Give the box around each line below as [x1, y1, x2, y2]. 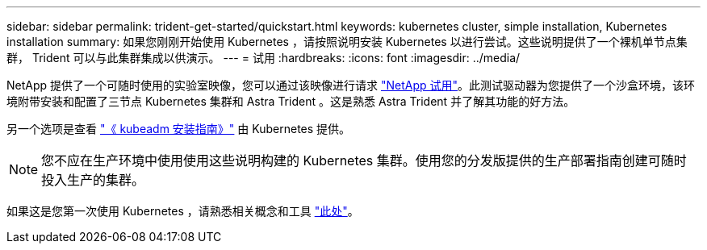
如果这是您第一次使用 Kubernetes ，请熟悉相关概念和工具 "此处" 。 [6, 204, 359, 218]
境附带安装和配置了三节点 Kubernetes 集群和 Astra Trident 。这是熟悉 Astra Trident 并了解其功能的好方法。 [6, 94, 575, 108]
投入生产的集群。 [41, 172, 145, 188]
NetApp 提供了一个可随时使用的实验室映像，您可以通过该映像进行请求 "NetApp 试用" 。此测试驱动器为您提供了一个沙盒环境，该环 [6, 78, 696, 92]
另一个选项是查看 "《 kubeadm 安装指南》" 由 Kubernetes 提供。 [6, 122, 351, 135]
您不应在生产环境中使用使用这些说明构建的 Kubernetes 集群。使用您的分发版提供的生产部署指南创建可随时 [41, 152, 687, 169]
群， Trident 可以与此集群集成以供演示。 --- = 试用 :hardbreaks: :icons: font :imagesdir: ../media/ [6, 51, 521, 65]
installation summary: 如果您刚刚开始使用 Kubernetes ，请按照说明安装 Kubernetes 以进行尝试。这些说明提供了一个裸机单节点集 [6, 35, 688, 48]
